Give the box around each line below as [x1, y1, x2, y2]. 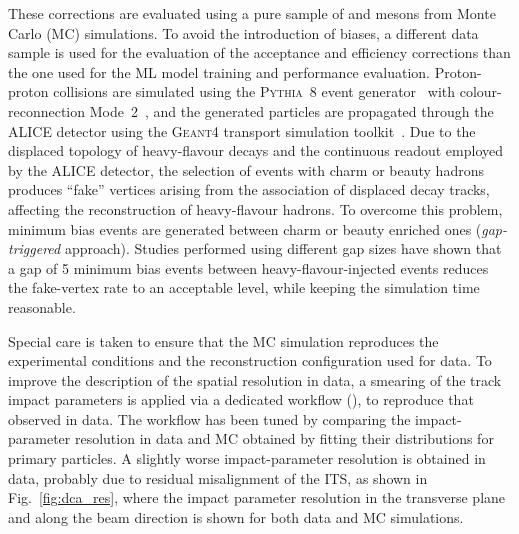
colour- [459, 81, 502, 102]
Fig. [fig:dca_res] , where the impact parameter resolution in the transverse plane [8, 487, 506, 508]
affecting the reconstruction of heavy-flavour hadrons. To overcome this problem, [8, 198, 503, 219]
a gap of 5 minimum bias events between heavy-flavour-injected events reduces [8, 257, 489, 278]
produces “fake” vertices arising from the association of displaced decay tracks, [8, 179, 490, 200]
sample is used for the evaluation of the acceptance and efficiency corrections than [8, 42, 511, 63]
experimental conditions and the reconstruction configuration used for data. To [8, 350, 492, 371]
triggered [8, 238, 61, 259]
